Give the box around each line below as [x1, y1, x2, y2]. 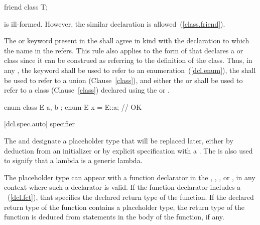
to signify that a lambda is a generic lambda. [4, 155, 143, 166]
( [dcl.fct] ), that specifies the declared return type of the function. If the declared [7, 191, 254, 202]
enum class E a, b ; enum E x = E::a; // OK [4, 101, 142, 112]
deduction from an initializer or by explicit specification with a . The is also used [4, 145, 253, 156]
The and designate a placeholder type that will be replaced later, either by [4, 135, 233, 145]
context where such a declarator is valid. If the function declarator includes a [4, 182, 241, 192]
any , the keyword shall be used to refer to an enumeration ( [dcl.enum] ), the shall [4, 64, 256, 75]
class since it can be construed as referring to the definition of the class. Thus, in [4, 55, 252, 65]
